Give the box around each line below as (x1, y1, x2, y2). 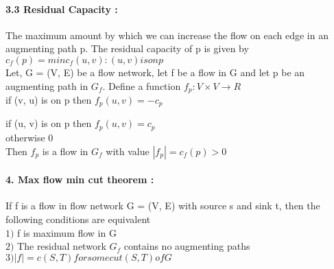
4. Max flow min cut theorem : (5, 172, 154, 187)
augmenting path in (5, 78, 88, 93)
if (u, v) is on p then (5, 116, 92, 130)
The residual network (17, 239, 106, 253)
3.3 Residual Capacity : (5, 1, 118, 16)
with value (106, 143, 150, 158)
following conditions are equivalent (5, 211, 151, 226)
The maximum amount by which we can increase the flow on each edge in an (5, 27, 329, 42)
